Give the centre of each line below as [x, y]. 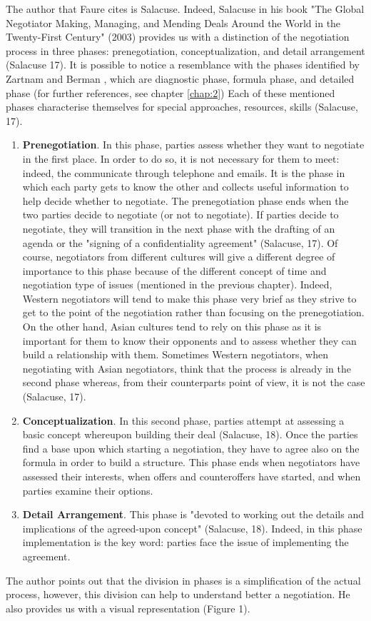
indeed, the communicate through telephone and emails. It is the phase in [184, 172]
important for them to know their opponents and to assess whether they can [189, 340]
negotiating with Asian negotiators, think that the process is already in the [187, 368]
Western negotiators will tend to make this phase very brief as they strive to [189, 298]
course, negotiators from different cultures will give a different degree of [179, 257]
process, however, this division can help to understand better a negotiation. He [178, 594]
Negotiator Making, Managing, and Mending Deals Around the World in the [173, 22]
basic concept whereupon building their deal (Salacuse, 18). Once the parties [190, 434]
